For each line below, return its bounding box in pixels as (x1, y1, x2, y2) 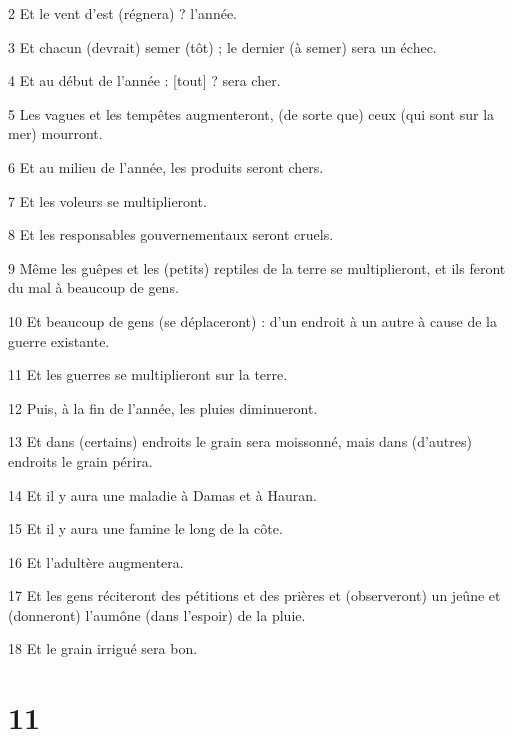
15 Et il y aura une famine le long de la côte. (8, 518, 283, 539)
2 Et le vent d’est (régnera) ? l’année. (8, 3, 237, 23)
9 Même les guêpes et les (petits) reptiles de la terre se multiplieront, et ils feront (8, 257, 506, 278)
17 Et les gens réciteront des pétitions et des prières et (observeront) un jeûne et (8, 585, 501, 606)
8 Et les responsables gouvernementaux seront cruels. (8, 224, 334, 245)
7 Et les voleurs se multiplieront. (8, 190, 207, 211)
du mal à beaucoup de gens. (8, 277, 179, 298)
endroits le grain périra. (8, 450, 153, 471)
